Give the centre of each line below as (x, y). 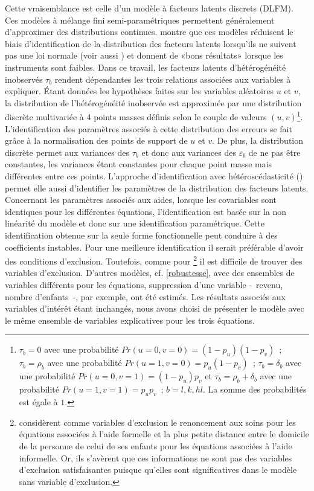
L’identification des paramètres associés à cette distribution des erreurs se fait (149, 128)
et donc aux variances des (189, 152)
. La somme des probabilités (255, 389)
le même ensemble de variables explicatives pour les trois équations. (130, 320)
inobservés (24, 79)
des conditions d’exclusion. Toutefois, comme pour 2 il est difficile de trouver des (154, 260)
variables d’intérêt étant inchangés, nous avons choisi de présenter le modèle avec (155, 308)
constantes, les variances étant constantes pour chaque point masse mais (139, 164)
